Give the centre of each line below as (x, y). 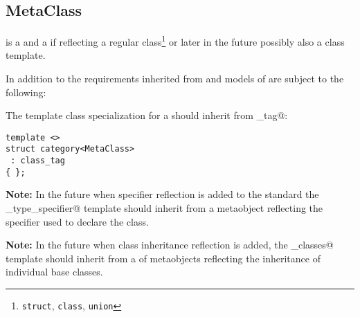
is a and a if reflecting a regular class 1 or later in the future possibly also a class (175, 40)
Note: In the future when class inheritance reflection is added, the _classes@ (170, 245)
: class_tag (38, 161)
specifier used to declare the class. (77, 221)
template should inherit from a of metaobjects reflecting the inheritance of (163, 258)
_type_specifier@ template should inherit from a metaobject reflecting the (164, 208)
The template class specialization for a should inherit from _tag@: (147, 115)
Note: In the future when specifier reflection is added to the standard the (162, 194)
